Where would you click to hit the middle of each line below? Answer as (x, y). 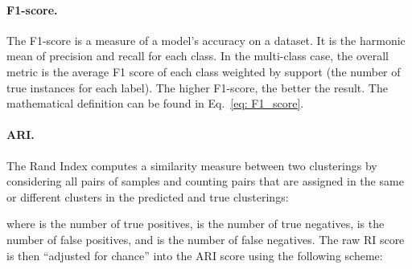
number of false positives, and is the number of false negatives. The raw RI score (206, 239)
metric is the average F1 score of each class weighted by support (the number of (204, 71)
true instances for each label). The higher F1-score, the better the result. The (197, 87)
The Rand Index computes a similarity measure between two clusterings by (192, 165)
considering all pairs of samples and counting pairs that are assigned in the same (205, 181)
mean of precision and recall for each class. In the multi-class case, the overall (198, 56)
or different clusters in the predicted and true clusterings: (148, 196)
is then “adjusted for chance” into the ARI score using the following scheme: (195, 255)
